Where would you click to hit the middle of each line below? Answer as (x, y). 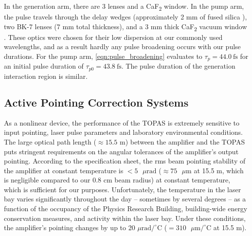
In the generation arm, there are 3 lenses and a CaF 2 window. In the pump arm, (124, 7)
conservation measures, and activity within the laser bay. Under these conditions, (125, 218)
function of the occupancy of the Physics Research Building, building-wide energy (126, 209)
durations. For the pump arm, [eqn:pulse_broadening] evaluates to (103, 56)
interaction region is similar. (46, 76)
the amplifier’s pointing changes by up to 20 (70, 227)
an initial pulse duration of (44, 66)
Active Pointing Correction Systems (96, 102)
